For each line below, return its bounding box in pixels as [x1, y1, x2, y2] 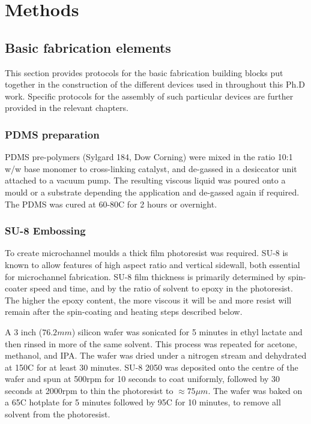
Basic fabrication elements [5, 38, 171, 56]
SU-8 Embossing [5, 223, 86, 238]
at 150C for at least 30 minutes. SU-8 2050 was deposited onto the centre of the [5, 360, 298, 373]
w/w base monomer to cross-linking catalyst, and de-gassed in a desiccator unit [5, 162, 297, 175]
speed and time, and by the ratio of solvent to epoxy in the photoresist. [30, 282, 293, 294]
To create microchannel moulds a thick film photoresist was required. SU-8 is [5, 246, 288, 259]
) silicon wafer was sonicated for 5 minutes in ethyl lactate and [71, 325, 303, 338]
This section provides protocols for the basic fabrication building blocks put [5, 66, 283, 79]
